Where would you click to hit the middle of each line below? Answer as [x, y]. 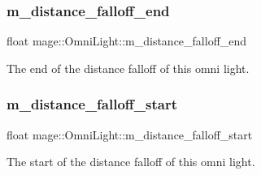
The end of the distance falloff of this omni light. [128, 68]
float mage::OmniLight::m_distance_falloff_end [127, 41]
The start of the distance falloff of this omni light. [131, 162]
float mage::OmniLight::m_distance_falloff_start [130, 134]
